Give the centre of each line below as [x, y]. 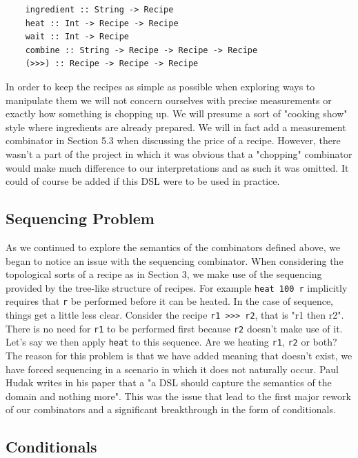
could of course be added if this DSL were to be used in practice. [143, 181]
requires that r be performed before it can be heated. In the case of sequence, [170, 301]
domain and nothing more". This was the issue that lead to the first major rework [178, 396]
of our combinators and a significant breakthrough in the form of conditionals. [171, 409]
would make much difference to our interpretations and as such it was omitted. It [177, 167]
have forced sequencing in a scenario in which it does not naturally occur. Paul [172, 369]
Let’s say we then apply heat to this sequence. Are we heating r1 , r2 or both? [171, 342]
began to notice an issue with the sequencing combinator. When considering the [175, 260]
